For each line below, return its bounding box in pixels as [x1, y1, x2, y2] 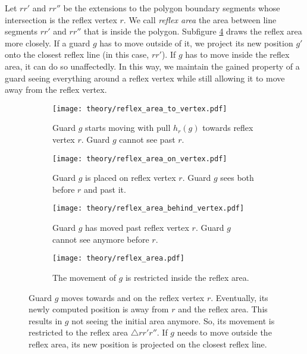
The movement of [52, 271, 116, 283]
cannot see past [119, 133, 176, 145]
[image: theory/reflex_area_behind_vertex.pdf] [52, 204, 245, 213]
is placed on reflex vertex [85, 171, 176, 184]
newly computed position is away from [29, 303, 169, 315]
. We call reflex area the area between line [123, 13, 277, 26]
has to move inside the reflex [185, 48, 290, 61]
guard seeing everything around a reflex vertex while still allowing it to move [5, 71, 285, 84]
